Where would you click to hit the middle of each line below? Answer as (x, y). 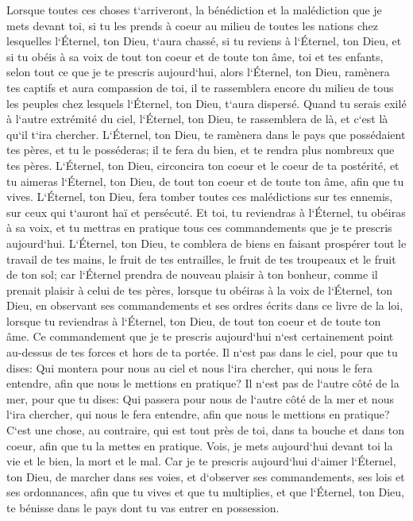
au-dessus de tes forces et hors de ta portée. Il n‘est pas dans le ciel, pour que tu (202, 352)
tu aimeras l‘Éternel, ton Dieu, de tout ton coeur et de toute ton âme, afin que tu (205, 181)
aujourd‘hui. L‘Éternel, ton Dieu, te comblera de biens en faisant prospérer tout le (206, 243)
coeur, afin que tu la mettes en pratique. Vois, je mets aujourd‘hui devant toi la (200, 445)
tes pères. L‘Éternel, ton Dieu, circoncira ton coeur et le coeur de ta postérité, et (203, 165)
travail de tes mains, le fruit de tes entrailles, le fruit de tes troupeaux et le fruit (201, 259)
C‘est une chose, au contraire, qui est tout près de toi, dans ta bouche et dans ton (206, 430)
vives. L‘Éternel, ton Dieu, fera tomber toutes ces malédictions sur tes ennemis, (200, 197)
